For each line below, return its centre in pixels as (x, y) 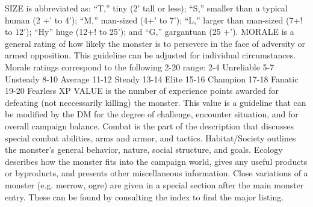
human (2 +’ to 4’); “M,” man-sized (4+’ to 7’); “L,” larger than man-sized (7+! (154, 20)
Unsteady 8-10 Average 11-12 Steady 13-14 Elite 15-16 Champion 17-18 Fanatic (152, 79)
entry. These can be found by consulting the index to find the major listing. (144, 196)
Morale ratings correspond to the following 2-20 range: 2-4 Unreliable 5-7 (140, 66)
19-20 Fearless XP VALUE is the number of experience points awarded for (142, 91)
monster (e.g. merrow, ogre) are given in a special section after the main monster (154, 184)
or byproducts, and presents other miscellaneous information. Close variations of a (156, 173)
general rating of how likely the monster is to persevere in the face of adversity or (155, 43)
